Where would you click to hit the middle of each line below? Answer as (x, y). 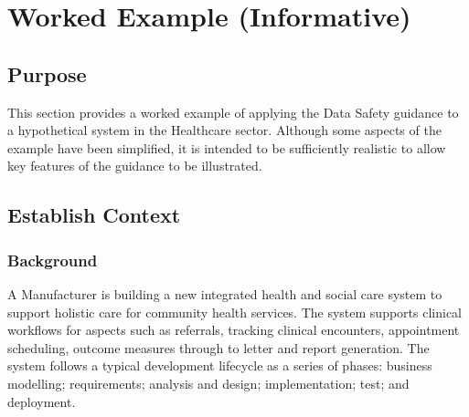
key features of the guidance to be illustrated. (135, 166)
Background (53, 260)
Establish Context (94, 215)
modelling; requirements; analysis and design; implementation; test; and (208, 383)
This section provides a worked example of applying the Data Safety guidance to (233, 112)
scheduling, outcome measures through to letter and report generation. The (219, 347)
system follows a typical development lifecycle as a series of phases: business (220, 365)
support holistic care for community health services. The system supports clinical (235, 312)
